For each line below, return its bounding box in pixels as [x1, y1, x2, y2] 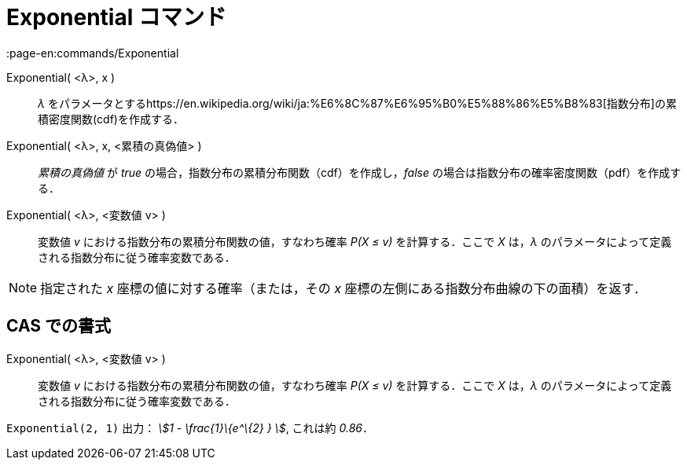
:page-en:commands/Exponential [6, 46, 179, 60]
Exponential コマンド [6, 4, 226, 31]
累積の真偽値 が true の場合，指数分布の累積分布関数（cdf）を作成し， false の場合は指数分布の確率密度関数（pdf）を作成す [38, 165, 681, 179]
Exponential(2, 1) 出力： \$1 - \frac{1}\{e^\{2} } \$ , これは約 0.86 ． [6, 420, 374, 435]
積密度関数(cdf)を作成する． [38, 112, 184, 126]
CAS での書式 [6, 316, 112, 336]
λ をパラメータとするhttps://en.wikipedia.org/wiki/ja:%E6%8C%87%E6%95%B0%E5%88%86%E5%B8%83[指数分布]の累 [38, 96, 677, 110]
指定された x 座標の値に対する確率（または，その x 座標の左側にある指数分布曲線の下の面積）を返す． [40, 280, 646, 296]
